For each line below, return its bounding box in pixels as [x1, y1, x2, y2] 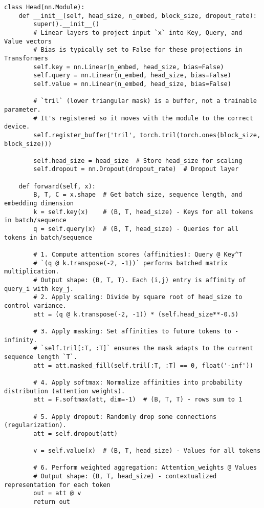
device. [4, 123, 30, 131]
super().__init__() [33, 20, 100, 28]
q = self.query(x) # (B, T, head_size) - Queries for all [33, 225, 239, 233]
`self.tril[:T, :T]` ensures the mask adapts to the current [40, 345, 253, 352]
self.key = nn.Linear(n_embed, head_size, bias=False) [33, 63, 224, 71]
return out [33, 498, 70, 506]
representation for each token [4, 481, 111, 489]
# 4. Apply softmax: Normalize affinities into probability [33, 378, 243, 386]
